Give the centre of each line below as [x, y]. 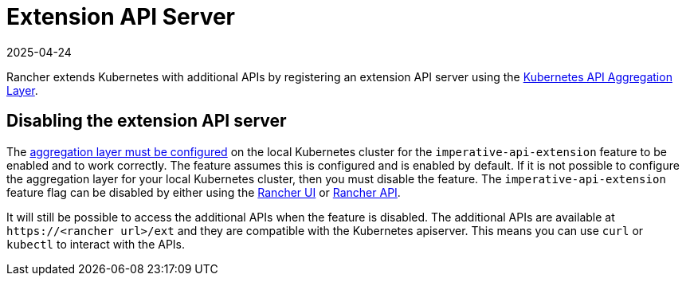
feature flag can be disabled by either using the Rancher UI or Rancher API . [204, 192]
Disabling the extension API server [147, 121]
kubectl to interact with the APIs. [96, 244]
